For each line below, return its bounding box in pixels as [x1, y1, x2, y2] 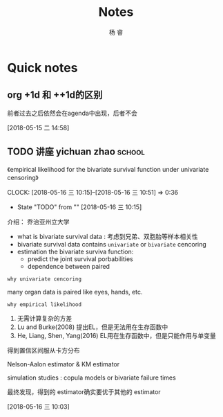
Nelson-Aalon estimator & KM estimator [7, 360, 120, 368]
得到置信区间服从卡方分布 [7, 346, 80, 354]
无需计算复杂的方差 [17, 314, 72, 322]
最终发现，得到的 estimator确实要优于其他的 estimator [7, 387, 161, 396]
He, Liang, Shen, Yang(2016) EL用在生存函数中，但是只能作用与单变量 [17, 331, 216, 339]
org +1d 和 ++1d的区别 [7, 89, 103, 101]
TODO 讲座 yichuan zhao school [7, 146, 145, 158]
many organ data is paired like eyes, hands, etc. [7, 287, 143, 296]
